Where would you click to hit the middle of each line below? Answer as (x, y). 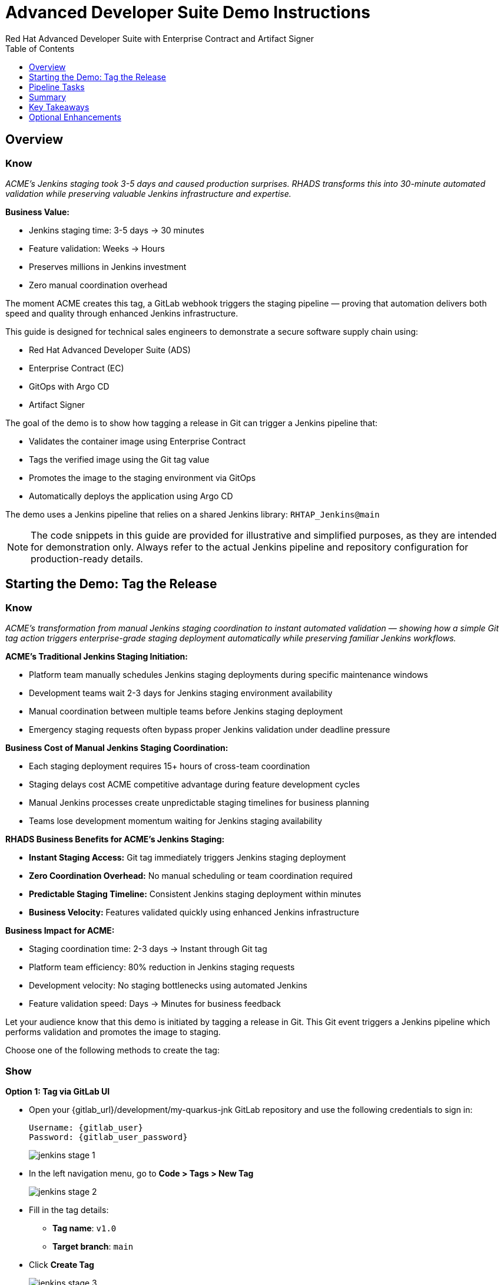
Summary (48, 97)
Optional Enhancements (75, 117)
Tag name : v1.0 (84, 1228)
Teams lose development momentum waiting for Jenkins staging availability (176, 821)
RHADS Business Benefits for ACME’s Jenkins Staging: (115, 839)
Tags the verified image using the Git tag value (119, 459)
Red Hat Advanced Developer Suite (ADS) (110, 350)
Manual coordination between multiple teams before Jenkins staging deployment (186, 711)
